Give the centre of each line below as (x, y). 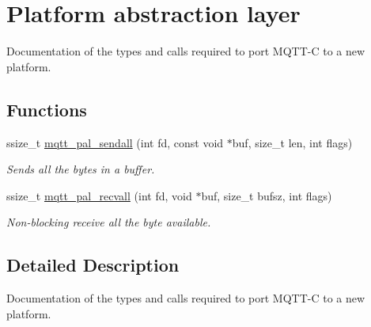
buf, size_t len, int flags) (292, 142)
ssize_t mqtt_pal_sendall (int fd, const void (115, 142)
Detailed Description (93, 265)
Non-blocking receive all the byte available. (109, 222)
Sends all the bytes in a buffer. (81, 169)
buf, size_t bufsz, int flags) (267, 195)
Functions (47, 109)
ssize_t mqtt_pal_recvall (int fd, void (99, 195)
